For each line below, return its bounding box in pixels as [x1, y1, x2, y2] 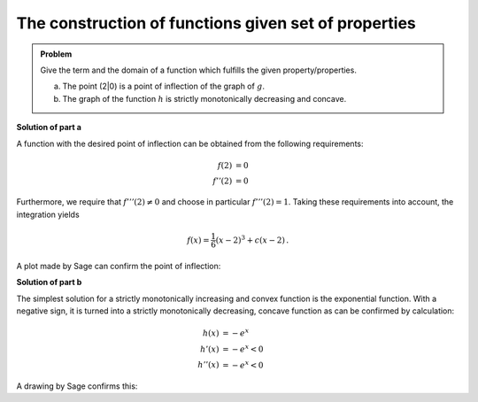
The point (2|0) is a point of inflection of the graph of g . [62, 81, 266, 92]
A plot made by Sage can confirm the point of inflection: [16, 260, 221, 271]
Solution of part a [16, 122, 81, 133]
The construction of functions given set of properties [16, 13, 416, 33]
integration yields [16, 209, 80, 220]
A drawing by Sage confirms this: [16, 381, 138, 391]
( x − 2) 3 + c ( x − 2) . [215, 233, 289, 245]
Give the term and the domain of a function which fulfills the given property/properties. [40, 65, 358, 75]
